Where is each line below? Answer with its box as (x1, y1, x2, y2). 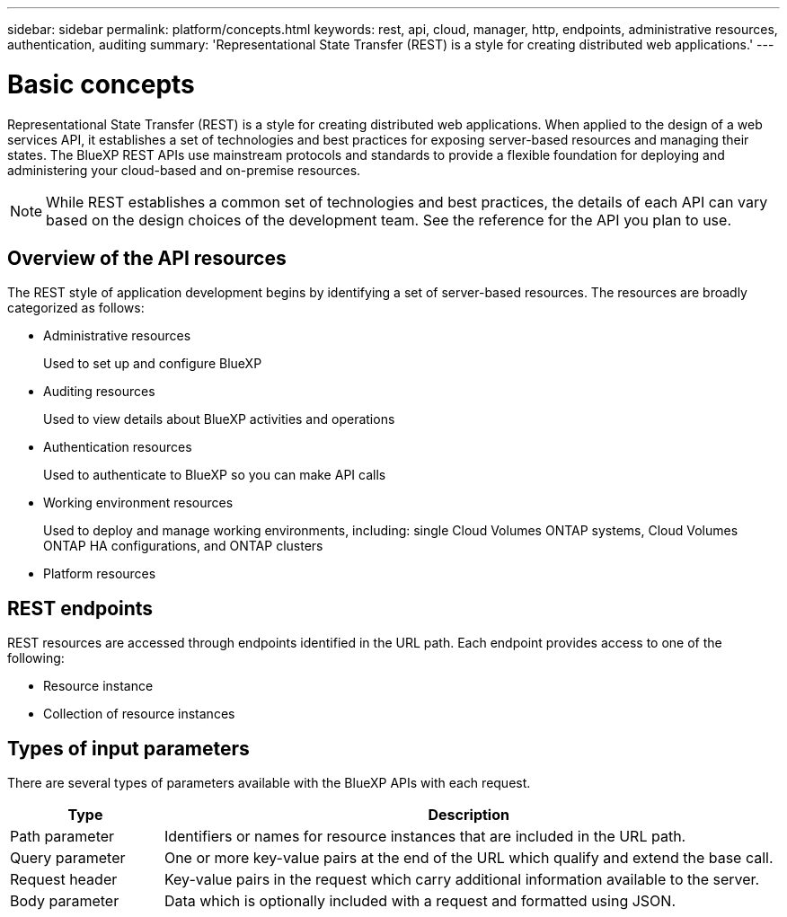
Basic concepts (7, 68, 195, 100)
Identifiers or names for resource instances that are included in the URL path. (164, 827, 686, 846)
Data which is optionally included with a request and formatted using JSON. (164, 892, 676, 911)
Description (428, 806, 509, 824)
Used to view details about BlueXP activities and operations (43, 411, 395, 428)
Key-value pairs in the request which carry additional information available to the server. (164, 870, 760, 889)
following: (7, 650, 65, 666)
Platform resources (43, 566, 156, 582)
